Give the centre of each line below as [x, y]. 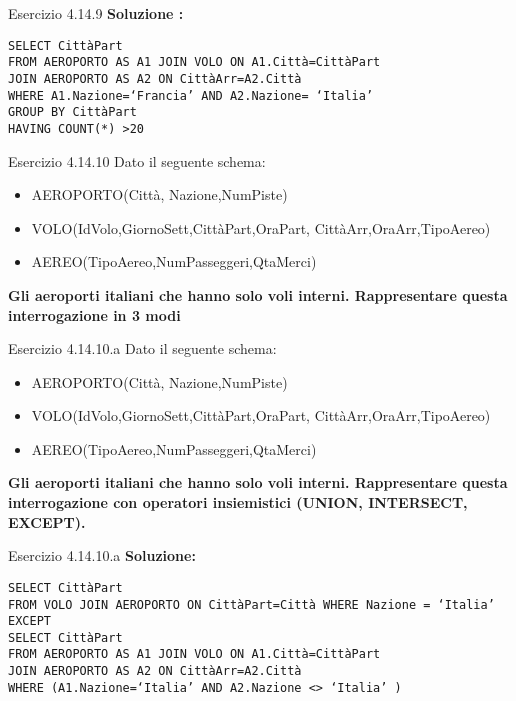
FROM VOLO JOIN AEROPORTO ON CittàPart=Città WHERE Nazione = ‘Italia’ [251, 604]
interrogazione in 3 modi [94, 314]
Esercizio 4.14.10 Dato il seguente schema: [137, 160]
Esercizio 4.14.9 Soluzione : [96, 13]
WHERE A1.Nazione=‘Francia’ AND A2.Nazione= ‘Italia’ [191, 95]
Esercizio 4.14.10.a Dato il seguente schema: [142, 348]
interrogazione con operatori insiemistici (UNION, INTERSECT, [238, 502]
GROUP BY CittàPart [72, 112]
